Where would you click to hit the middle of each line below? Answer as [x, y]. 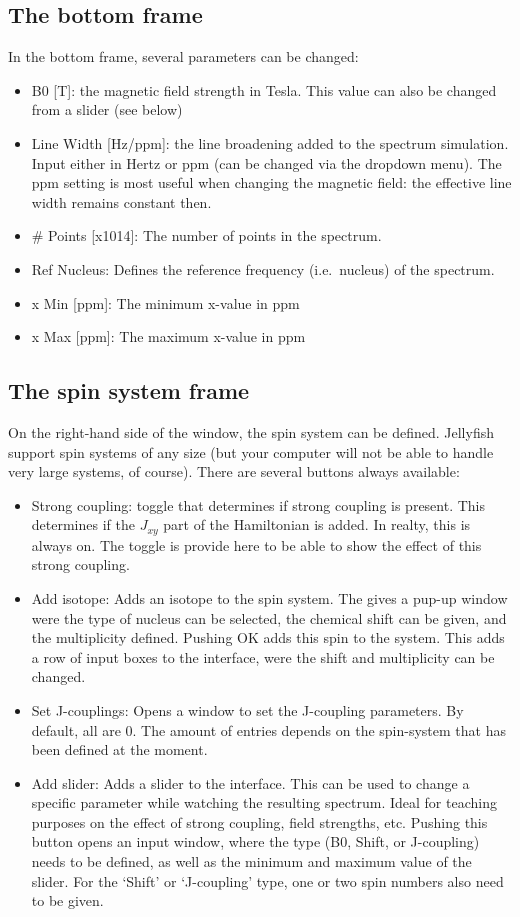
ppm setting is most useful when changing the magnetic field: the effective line [271, 182]
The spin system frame [129, 390]
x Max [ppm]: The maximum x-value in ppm [168, 336]
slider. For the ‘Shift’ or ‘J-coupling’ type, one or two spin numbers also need [267, 880]
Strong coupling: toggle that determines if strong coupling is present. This [258, 504]
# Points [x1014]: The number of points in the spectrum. [206, 235]
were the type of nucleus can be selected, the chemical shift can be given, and [269, 617]
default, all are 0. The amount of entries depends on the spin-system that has [268, 729]
